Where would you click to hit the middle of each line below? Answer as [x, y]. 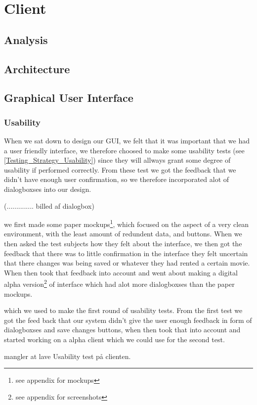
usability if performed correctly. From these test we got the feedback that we [120, 169]
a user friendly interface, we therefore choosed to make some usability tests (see [124, 150]
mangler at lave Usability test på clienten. [67, 356]
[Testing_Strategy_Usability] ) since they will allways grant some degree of [117, 160]
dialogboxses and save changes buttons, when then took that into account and [122, 330]
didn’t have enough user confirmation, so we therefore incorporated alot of [117, 179]
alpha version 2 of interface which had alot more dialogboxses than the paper [119, 283]
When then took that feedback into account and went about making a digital [121, 272]
